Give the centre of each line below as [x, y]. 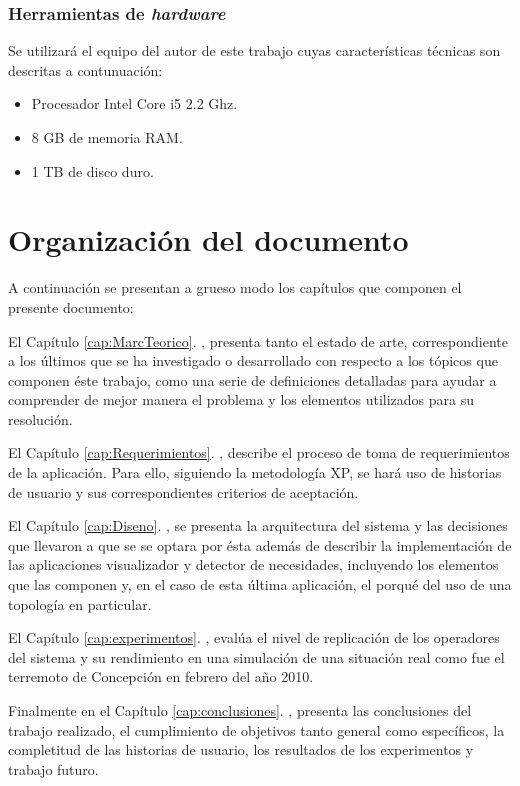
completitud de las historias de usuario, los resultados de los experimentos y [241, 749]
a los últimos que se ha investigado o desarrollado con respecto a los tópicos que [253, 360]
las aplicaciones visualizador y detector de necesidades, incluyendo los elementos [253, 564]
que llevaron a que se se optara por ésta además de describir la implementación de [260, 544]
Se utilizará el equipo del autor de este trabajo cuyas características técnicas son [254, 50]
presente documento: [71, 306]
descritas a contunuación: [85, 69]
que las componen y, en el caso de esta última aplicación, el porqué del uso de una [260, 584]
